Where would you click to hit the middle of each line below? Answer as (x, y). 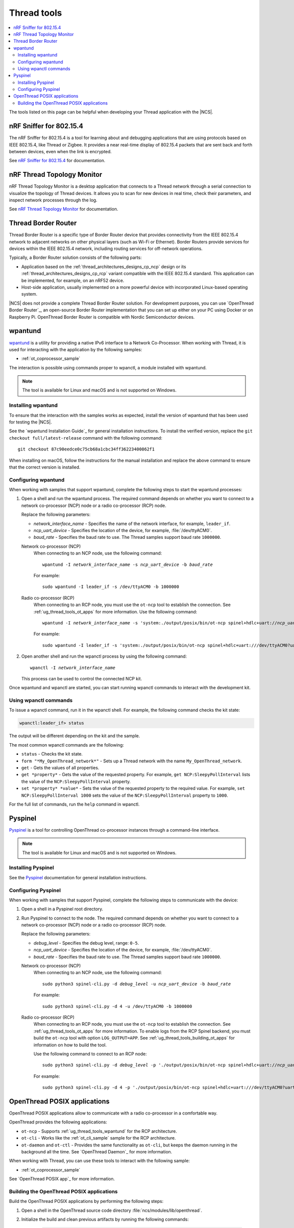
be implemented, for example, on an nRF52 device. (73, 280)
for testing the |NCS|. (31, 422)
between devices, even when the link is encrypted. (61, 151)
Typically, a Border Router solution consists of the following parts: (75, 257)
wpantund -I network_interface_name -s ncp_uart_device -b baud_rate (128, 564)
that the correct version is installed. (45, 467)
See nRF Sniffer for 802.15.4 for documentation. (57, 161)
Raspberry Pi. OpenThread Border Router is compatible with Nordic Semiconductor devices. (102, 317)
